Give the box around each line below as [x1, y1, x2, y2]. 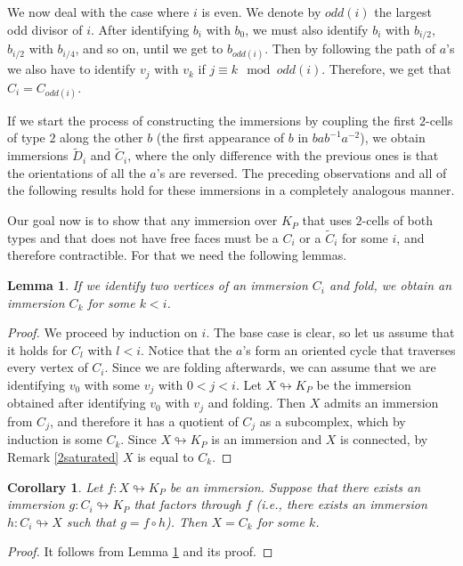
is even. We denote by [201, 3, 321, 20]
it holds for [7, 340, 68, 359]
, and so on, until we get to [75, 39, 223, 58]
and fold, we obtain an [329, 276, 452, 295]
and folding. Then [207, 393, 305, 412]
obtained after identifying [7, 393, 146, 412]
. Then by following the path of [264, 39, 436, 58]
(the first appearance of [156, 128, 285, 147]
